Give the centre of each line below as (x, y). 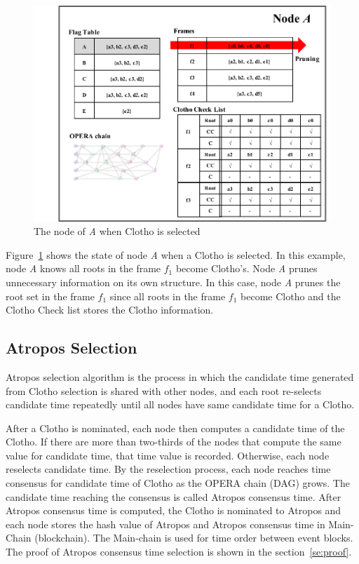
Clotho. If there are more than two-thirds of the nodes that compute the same (174, 442)
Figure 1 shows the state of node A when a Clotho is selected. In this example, (176, 254)
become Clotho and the (291, 296)
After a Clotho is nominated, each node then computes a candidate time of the (175, 428)
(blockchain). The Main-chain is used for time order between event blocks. (194, 538)
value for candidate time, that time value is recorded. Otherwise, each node (168, 455)
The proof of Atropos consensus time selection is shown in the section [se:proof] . (179, 552)
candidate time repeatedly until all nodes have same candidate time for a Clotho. (180, 404)
